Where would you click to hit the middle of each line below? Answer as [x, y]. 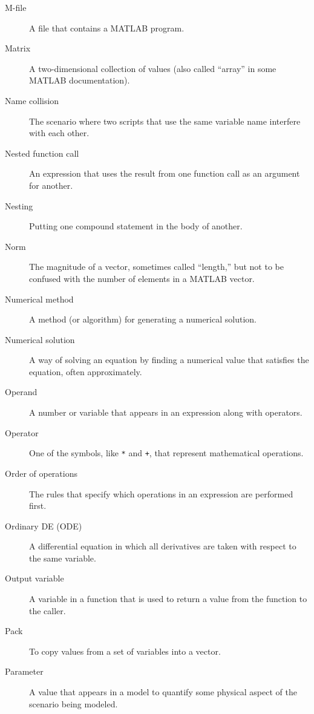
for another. [51, 185]
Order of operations [41, 473]
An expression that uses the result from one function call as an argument [165, 173]
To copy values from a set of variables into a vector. [125, 651]
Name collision [32, 100]
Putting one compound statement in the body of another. [136, 226]
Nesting [19, 205]
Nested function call [42, 153]
